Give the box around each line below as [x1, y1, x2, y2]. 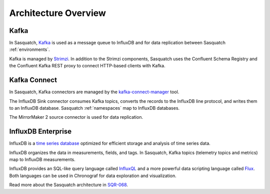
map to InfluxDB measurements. [9, 157, 75, 162]
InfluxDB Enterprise [9, 127, 72, 136]
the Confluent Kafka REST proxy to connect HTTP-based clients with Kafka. [9, 63, 165, 69]
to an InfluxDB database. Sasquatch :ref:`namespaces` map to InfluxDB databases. [9, 105, 180, 111]
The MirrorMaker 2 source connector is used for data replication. [9, 114, 143, 120]
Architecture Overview [9, 7, 106, 18]
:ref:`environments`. [9, 46, 50, 52]
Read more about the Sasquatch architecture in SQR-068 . [9, 182, 128, 188]
